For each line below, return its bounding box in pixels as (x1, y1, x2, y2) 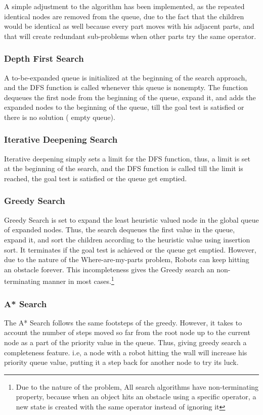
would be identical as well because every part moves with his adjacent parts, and (4, 21, 254, 31)
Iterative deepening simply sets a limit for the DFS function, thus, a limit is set (4, 153, 251, 163)
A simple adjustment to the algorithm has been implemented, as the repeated (4, 1, 245, 11)
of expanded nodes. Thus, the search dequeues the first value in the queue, (4, 224, 235, 235)
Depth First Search (4, 52, 84, 65)
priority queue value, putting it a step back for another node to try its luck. (4, 357, 239, 367)
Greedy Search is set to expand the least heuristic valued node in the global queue (4, 214, 259, 225)
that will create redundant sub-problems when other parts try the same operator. (4, 30, 256, 41)
